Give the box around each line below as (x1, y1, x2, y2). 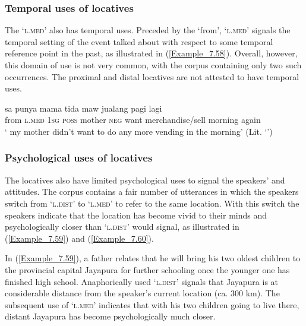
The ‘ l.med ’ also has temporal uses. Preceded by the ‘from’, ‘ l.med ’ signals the (5, 24, 291, 36)
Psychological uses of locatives (5, 150, 153, 165)
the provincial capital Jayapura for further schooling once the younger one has (5, 263, 290, 276)
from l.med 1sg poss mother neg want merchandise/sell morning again (5, 113, 261, 126)
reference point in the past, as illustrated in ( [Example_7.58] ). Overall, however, (5, 47, 298, 59)
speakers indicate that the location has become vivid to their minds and (5, 208, 267, 221)
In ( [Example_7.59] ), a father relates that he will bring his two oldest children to (5, 252, 301, 264)
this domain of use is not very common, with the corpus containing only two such (5, 59, 302, 71)
